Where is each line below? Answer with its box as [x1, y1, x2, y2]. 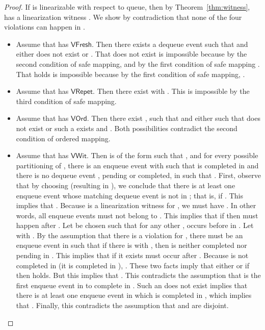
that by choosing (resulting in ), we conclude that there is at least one [16, 180, 235, 190]
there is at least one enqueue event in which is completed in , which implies [16, 290, 252, 300]
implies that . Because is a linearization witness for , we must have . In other [16, 200, 256, 211]
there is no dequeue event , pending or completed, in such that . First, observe [16, 170, 261, 181]
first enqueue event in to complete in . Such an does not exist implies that [16, 280, 248, 290]
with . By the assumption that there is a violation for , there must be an [16, 230, 243, 240]
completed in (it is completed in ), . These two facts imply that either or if [16, 260, 250, 270]
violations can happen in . [4, 21, 85, 32]
